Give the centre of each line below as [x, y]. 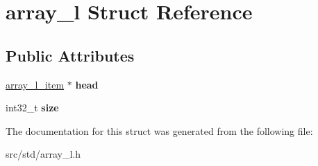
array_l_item [35, 84]
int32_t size [32, 108]
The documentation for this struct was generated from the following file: [159, 130]
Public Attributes [70, 55]
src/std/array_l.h [43, 154]
